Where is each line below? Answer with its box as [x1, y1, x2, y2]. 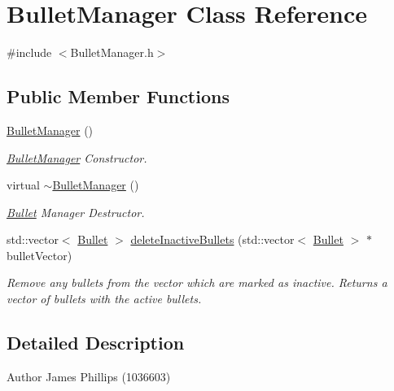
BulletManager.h [70, 44, 154, 61]
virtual [7, 176, 40, 193]
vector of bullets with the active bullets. [7, 290, 202, 307]
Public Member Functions [7, 84, 230, 109]
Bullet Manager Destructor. [7, 203, 145, 220]
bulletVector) [7, 246, 72, 263]
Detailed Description [7, 330, 185, 355]
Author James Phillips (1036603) [7, 367, 171, 384]
